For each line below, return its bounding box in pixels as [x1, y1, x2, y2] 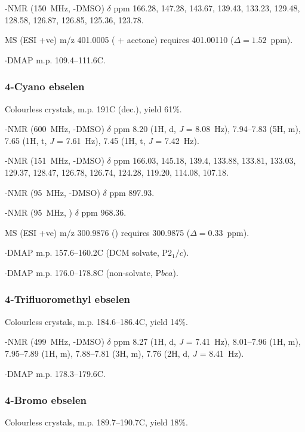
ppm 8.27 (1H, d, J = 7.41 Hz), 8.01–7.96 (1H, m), [113, 335, 301, 348]
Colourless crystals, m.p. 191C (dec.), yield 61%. [5, 102, 182, 115]
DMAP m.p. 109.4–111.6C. [7, 53, 106, 66]
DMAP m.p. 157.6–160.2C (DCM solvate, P [7, 246, 168, 259]
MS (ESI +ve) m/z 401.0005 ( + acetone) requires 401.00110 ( [5, 33, 234, 46]
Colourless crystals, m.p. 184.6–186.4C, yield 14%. [5, 315, 188, 327]
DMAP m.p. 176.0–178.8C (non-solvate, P [7, 266, 162, 278]
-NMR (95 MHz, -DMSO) [5, 186, 100, 198]
